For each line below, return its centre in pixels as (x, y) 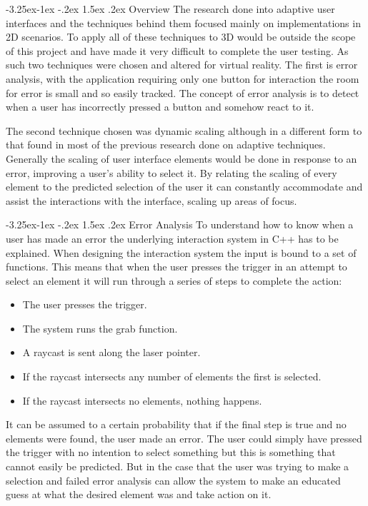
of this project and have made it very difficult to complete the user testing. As (177, 50)
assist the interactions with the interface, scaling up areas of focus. (151, 200)
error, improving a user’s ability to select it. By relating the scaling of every (171, 172)
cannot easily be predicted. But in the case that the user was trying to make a (178, 466)
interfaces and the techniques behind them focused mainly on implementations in (183, 22)
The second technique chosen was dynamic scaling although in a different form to (184, 130)
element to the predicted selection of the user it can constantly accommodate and (184, 187)
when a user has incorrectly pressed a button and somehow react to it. (160, 107)
